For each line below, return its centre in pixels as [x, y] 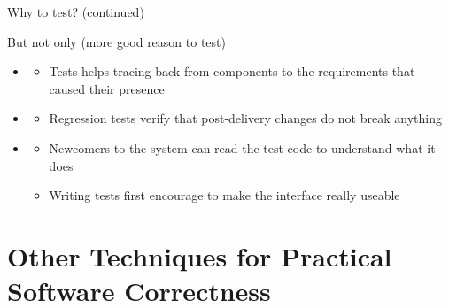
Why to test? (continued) [76, 12]
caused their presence [107, 88]
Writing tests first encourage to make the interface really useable [224, 195]
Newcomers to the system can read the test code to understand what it [242, 147]
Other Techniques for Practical [200, 255]
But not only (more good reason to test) [116, 41]
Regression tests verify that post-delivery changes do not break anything [245, 118]
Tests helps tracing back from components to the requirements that [232, 71]
